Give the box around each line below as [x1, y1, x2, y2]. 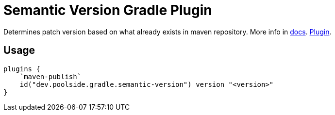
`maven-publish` [19, 72, 82, 81]
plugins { [3, 65, 40, 73]
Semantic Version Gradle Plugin [3, 2, 212, 18]
